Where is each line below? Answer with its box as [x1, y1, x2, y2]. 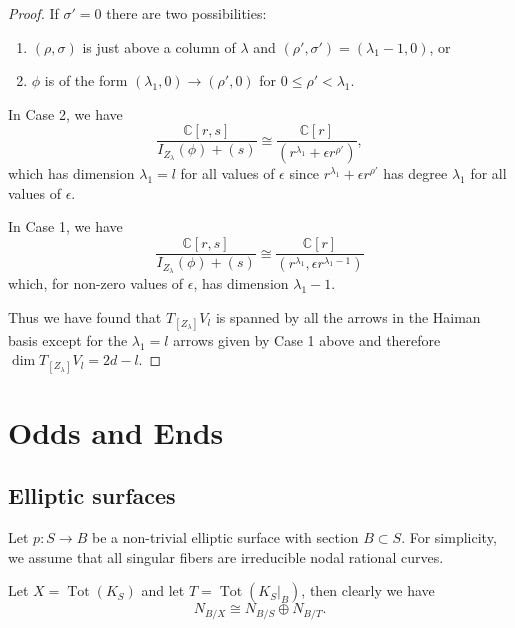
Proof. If [8, 3, 59, 23]
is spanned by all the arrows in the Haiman [215, 306, 481, 327]
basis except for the [8, 329, 128, 350]
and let [141, 580, 185, 601]
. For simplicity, [401, 527, 497, 548]
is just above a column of [82, 36, 236, 57]
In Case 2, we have [8, 103, 123, 124]
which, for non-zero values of [8, 272, 184, 293]
